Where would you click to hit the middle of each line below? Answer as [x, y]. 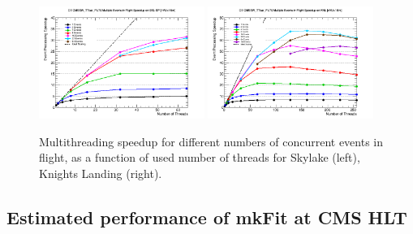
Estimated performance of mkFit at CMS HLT [207, 217]
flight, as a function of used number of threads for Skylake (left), [200, 157]
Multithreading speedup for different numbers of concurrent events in [211, 141]
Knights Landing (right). [101, 173]
